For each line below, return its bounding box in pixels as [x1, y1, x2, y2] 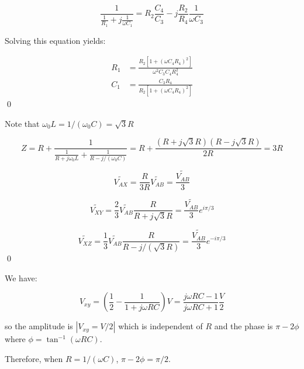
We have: [5, 271, 37, 284]
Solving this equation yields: [5, 34, 106, 46]
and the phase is [214, 320, 273, 332]
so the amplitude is [5, 320, 73, 332]
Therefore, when [5, 352, 63, 364]
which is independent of [118, 320, 203, 332]
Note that [5, 117, 40, 129]
